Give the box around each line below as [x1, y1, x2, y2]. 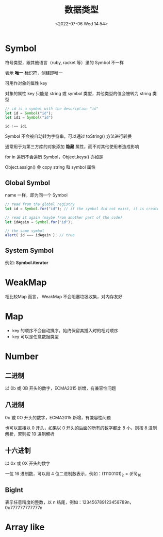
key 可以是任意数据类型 [12, 333, 59, 340]
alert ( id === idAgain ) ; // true [5, 233, 75, 238]
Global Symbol [5, 179, 50, 187]
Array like [5, 522, 45, 533]
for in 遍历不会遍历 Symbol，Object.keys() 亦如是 [5, 154, 103, 160]
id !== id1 [5, 124, 27, 129]
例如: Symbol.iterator [5, 260, 49, 266]
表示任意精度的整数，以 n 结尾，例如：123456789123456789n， [5, 499, 134, 505]
